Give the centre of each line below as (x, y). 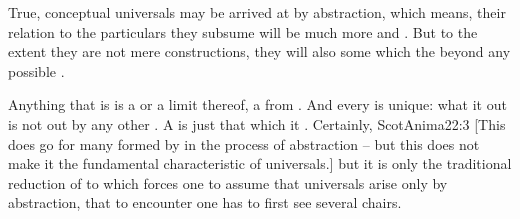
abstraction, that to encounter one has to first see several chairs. (205, 202)
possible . (36, 70)
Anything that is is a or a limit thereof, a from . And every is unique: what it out (257, 104)
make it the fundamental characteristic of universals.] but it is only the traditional (260, 163)
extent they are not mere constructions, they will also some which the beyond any (259, 51)
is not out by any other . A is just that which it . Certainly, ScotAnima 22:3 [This (257, 123)
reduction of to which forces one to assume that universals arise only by (228, 182)
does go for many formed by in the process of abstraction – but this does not (244, 143)
